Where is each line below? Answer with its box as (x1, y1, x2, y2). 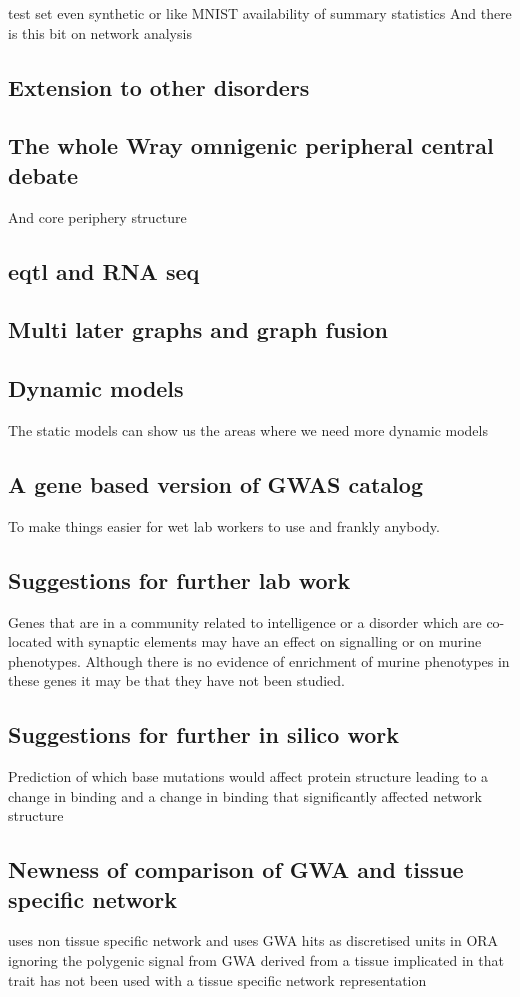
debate (8, 159, 79, 190)
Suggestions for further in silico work (8, 719, 399, 750)
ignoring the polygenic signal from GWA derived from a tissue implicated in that (8, 950, 504, 971)
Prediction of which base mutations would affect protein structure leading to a (8, 766, 489, 787)
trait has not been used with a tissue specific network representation (8, 969, 427, 990)
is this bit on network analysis (8, 22, 192, 43)
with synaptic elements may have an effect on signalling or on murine (56, 631, 482, 652)
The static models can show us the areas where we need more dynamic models (8, 419, 488, 440)
